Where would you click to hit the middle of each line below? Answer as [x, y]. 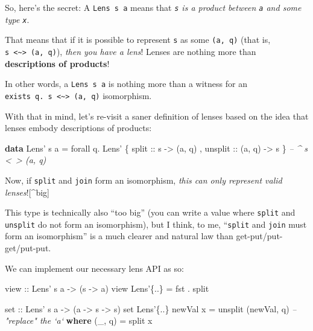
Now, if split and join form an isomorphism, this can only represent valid [144, 180]
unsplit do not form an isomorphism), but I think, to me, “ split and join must [156, 224]
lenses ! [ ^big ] [27, 192]
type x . [17, 19]
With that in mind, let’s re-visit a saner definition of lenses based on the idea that [157, 116]
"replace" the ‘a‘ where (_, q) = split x [79, 320]
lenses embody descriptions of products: [78, 128]
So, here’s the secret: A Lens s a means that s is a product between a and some [153, 7]
